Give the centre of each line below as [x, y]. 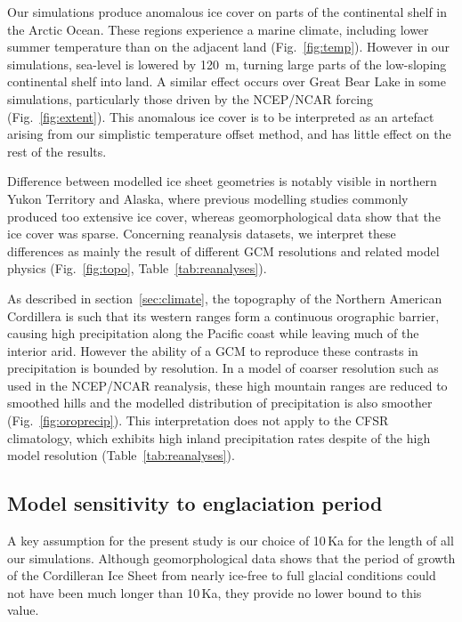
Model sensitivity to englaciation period [195, 503]
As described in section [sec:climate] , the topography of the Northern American [225, 298]
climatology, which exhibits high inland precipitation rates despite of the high [219, 437]
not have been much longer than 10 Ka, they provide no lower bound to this [215, 592]
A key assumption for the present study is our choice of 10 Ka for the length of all [231, 541]
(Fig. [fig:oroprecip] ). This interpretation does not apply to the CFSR [198, 420]
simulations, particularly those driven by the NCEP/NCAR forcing [190, 98]
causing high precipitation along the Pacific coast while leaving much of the [213, 333]
